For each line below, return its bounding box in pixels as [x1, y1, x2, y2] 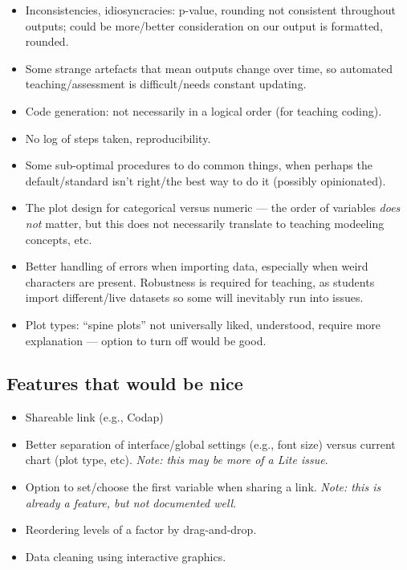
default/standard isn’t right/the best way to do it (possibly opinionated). [25, 172, 386, 189]
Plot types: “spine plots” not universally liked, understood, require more [25, 316, 381, 332]
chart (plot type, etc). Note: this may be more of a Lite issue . [25, 451, 328, 468]
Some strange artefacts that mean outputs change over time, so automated [25, 59, 393, 76]
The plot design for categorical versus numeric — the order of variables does [25, 199, 401, 216]
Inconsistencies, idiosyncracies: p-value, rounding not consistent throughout [25, 2, 396, 18]
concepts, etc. [25, 230, 92, 247]
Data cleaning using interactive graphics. [25, 548, 226, 564]
